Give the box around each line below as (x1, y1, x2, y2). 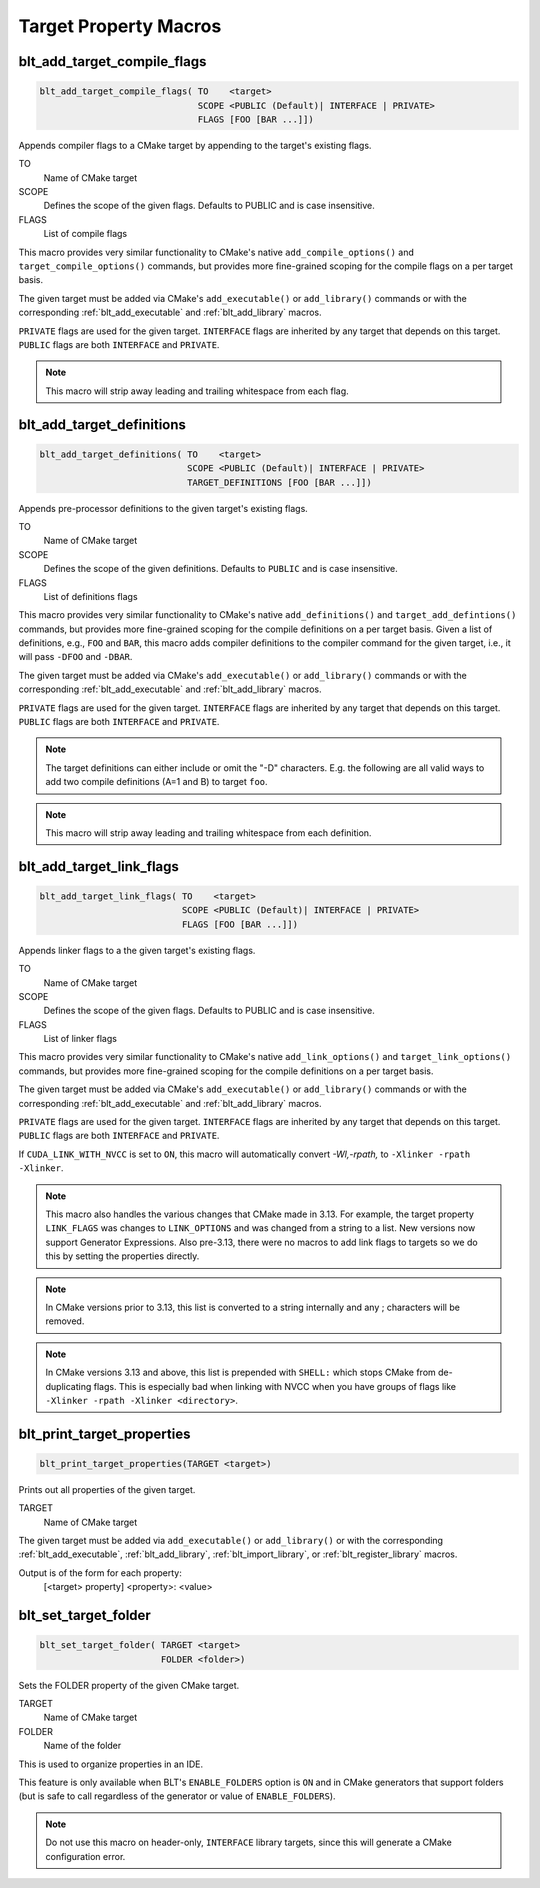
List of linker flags (43, 1033, 117, 1045)
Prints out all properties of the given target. (18, 1483, 196, 1495)
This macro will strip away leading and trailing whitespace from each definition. (45, 826, 372, 839)
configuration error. (45, 1850, 126, 1862)
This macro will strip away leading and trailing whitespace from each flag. (45, 385, 349, 397)
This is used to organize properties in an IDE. (18, 1758, 204, 1770)
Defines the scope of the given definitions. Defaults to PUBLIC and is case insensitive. (43, 563, 399, 575)
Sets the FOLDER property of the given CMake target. (18, 1679, 240, 1691)
